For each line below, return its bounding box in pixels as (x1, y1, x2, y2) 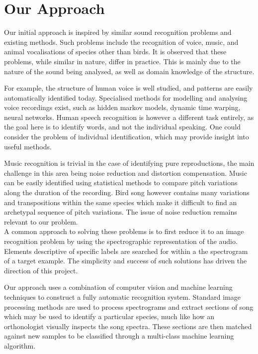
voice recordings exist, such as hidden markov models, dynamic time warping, (4, 102, 241, 113)
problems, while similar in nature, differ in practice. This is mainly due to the (4, 56, 241, 66)
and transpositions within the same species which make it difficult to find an (4, 197, 237, 207)
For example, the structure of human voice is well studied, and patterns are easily (4, 83, 253, 93)
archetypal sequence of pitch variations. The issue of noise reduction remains (4, 207, 237, 217)
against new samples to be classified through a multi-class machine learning (4, 331, 234, 341)
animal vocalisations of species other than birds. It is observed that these (4, 46, 227, 57)
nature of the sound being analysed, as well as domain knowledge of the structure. (4, 66, 255, 76)
